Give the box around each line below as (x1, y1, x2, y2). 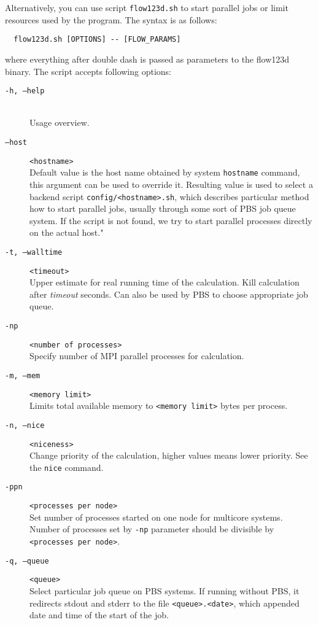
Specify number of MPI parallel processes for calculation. (29, 349, 244, 362)
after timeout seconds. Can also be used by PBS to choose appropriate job (29, 287, 308, 300)
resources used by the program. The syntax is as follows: (5, 13, 217, 26)
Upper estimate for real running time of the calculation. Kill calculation (29, 276, 300, 289)
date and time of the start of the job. (29, 608, 169, 621)
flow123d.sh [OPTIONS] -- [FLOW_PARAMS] (14, 35, 181, 44)
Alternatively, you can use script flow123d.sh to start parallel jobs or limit (5, 1, 289, 14)
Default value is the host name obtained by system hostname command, (29, 166, 300, 179)
